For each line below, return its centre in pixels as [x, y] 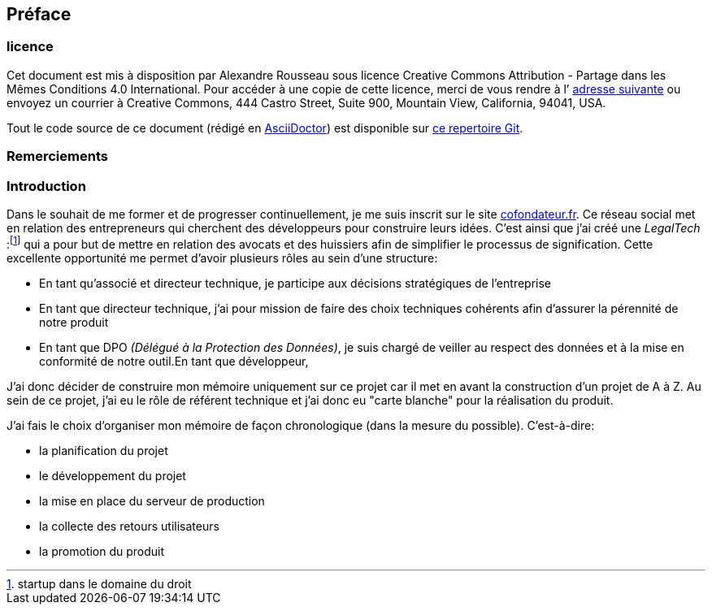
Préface [39, 14]
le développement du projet [113, 475]
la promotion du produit [102, 551]
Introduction [46, 186]
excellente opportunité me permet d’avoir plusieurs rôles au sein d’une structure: [222, 258]
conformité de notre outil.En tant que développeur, [174, 361]
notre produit [74, 322]
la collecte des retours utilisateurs [129, 526]
